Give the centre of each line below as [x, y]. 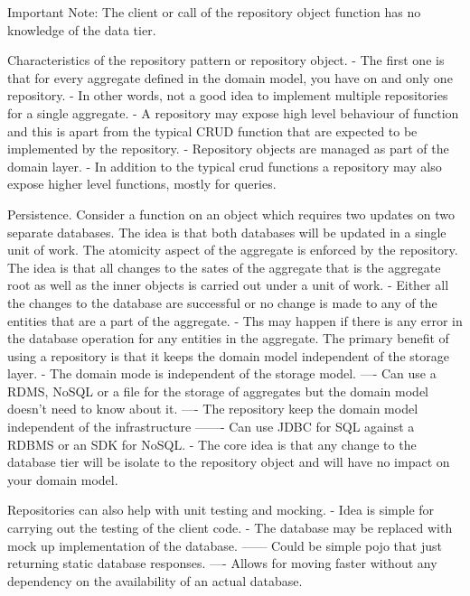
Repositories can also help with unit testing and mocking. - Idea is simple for [221, 510]
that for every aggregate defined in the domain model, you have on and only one [230, 77]
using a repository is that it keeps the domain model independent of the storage [228, 355]
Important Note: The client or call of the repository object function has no [214, 12]
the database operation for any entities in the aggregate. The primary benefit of [228, 338]
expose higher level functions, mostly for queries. [142, 184]
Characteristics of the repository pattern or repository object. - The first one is [226, 60]
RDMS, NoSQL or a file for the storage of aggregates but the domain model [218, 391]
